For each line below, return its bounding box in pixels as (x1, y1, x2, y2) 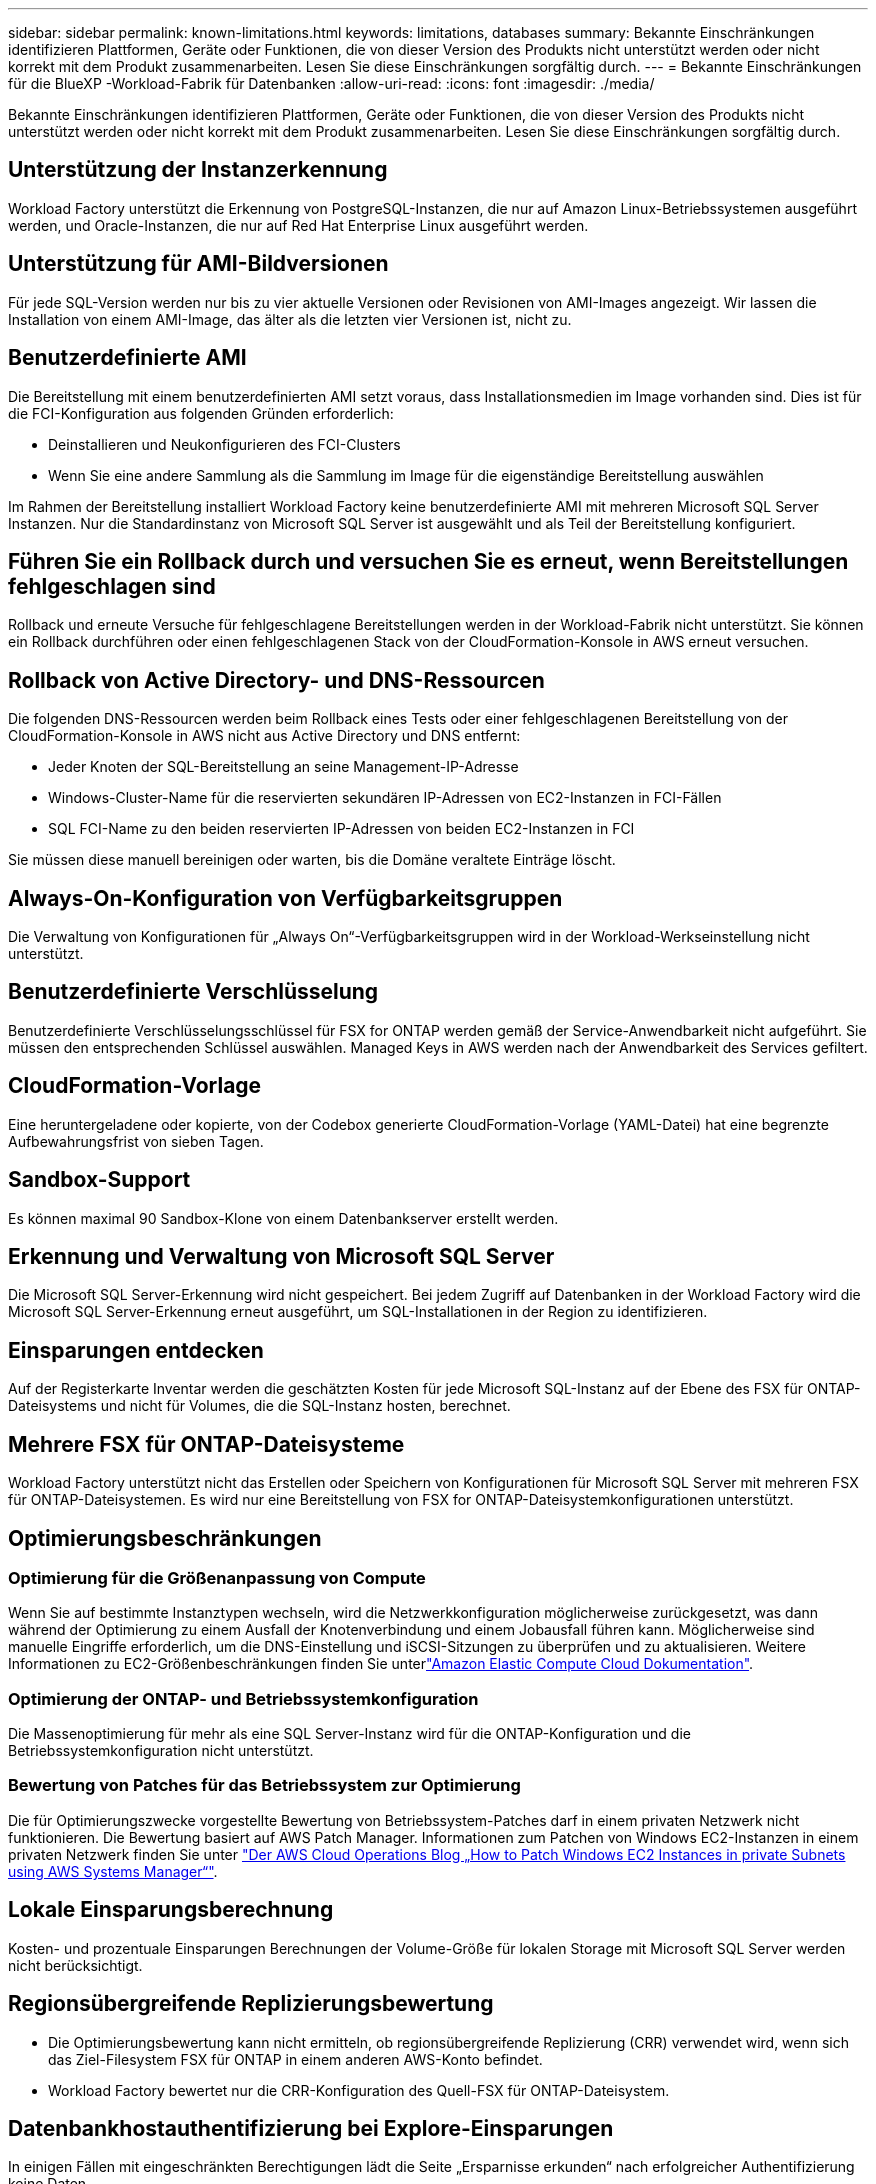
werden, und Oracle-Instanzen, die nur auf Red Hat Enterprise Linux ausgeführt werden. (8, 216, 589, 234)
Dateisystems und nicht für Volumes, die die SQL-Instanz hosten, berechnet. (8, 1397, 511, 1415)
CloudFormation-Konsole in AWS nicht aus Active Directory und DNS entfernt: (8, 727, 521, 745)
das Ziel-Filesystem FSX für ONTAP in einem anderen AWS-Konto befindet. (48, 2050, 543, 2068)
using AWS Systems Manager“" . (8, 1862, 218, 1880)
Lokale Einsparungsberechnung (8, 1897, 334, 1923)
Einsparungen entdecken (8, 1337, 264, 1363)
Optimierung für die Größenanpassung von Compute (8, 1567, 426, 1588)
